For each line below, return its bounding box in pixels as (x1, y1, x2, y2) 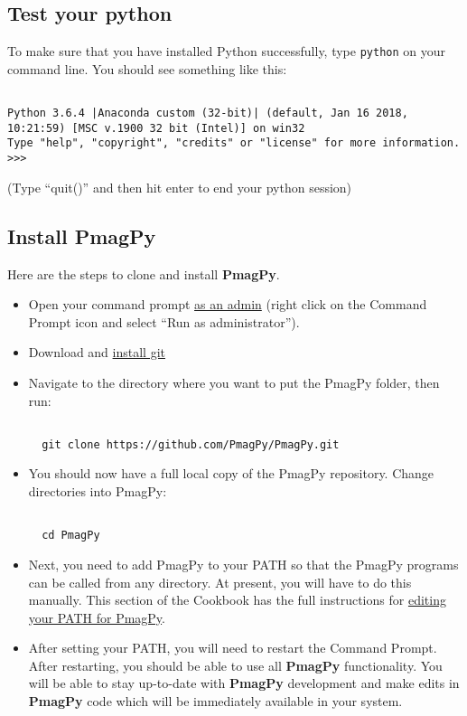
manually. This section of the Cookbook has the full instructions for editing (28, 590, 446, 609)
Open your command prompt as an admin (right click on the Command (28, 295, 427, 314)
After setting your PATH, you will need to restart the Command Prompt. (28, 638, 437, 657)
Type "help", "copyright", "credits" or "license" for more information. (7, 137, 461, 150)
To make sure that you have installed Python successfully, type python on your (7, 42, 446, 61)
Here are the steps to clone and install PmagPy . (7, 264, 280, 283)
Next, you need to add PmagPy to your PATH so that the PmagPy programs (28, 554, 459, 573)
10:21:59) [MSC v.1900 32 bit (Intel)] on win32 (7, 121, 305, 135)
